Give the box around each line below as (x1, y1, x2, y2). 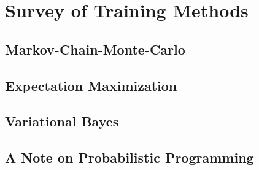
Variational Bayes (5, 112, 119, 131)
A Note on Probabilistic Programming (5, 148, 254, 167)
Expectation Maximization (5, 75, 177, 95)
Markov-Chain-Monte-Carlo (5, 39, 185, 58)
